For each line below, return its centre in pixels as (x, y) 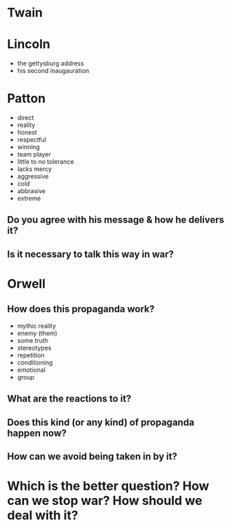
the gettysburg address (50, 63)
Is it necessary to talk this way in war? (91, 254)
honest (27, 132)
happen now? (37, 433)
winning (28, 147)
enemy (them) (37, 333)
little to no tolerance (46, 162)
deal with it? (43, 516)
